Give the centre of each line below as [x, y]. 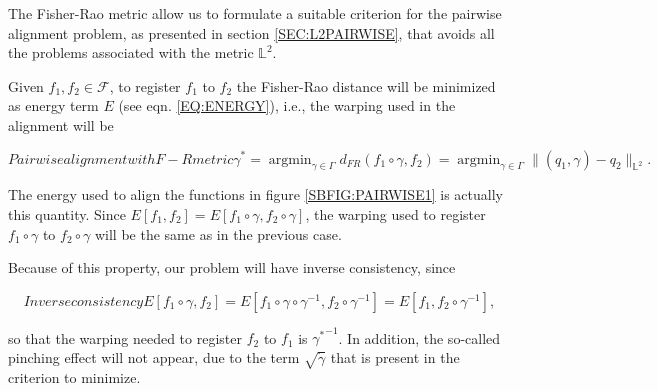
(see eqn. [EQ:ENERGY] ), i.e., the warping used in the [287, 105]
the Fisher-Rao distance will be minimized [366, 85]
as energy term [53, 105]
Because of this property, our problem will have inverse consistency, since [232, 267]
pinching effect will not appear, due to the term [154, 356]
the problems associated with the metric [131, 52]
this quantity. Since [67, 213]
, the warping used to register [395, 213]
